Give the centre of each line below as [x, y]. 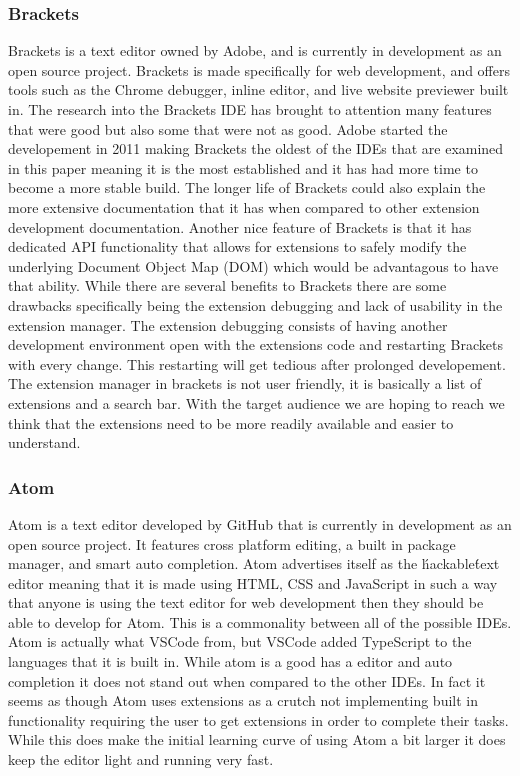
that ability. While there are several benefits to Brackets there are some [227, 285]
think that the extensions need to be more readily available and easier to [231, 422]
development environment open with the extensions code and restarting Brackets [255, 344]
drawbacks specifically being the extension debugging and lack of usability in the [255, 304]
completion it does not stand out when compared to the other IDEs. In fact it [247, 680]
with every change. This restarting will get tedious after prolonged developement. [257, 363]
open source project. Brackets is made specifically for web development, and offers [259, 69]
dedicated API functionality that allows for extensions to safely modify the [237, 246]
